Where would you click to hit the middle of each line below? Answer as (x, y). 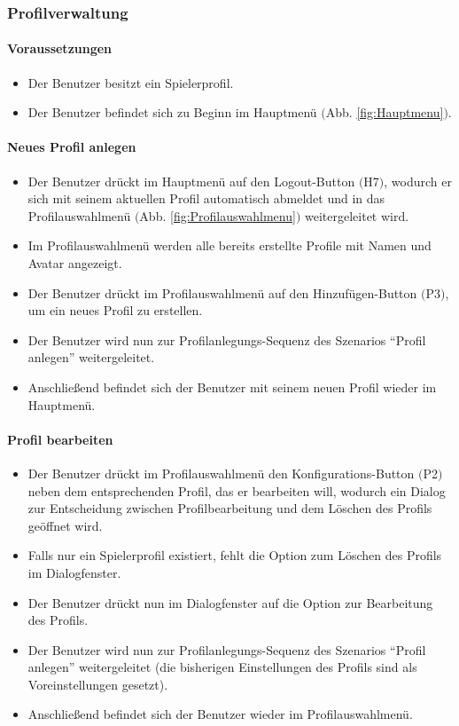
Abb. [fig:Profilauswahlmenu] (218, 215)
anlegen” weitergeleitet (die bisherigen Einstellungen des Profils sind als (222, 667)
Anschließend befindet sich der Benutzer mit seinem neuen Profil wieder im (232, 387)
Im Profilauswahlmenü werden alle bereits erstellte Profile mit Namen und (229, 245)
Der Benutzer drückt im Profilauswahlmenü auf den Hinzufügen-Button (222, 292)
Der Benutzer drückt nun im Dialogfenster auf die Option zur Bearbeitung (230, 602)
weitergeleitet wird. (357, 215)
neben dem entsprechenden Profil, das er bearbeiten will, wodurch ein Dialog (237, 490)
